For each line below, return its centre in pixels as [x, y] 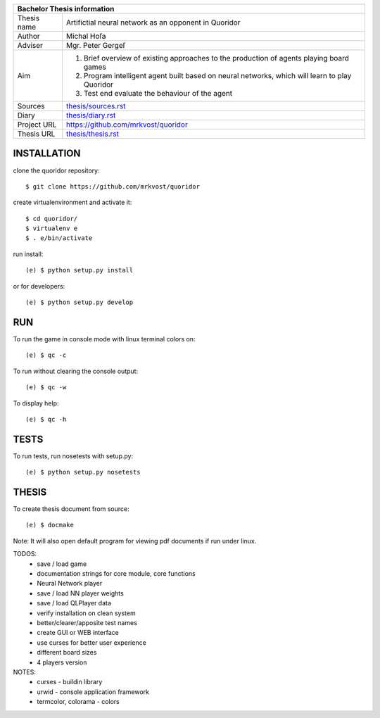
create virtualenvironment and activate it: [72, 202]
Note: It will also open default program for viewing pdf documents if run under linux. [135, 541]
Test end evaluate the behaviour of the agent [158, 93]
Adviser [30, 45]
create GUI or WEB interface [78, 633]
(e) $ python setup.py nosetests [83, 472]
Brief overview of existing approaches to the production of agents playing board [216, 58]
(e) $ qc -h [46, 419]
